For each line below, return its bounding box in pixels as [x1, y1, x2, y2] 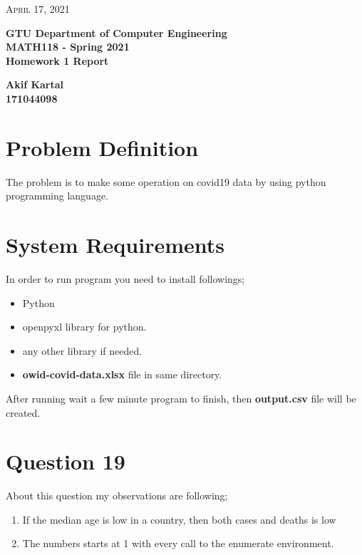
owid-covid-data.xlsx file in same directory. [22, 367, 222, 382]
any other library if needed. [22, 343, 143, 358]
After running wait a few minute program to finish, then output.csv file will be [6, 390, 356, 405]
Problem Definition [6, 133, 199, 162]
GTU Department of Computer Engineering [6, 25, 227, 40]
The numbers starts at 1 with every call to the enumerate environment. [22, 536, 334, 551]
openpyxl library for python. [22, 319, 147, 334]
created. [6, 405, 41, 420]
